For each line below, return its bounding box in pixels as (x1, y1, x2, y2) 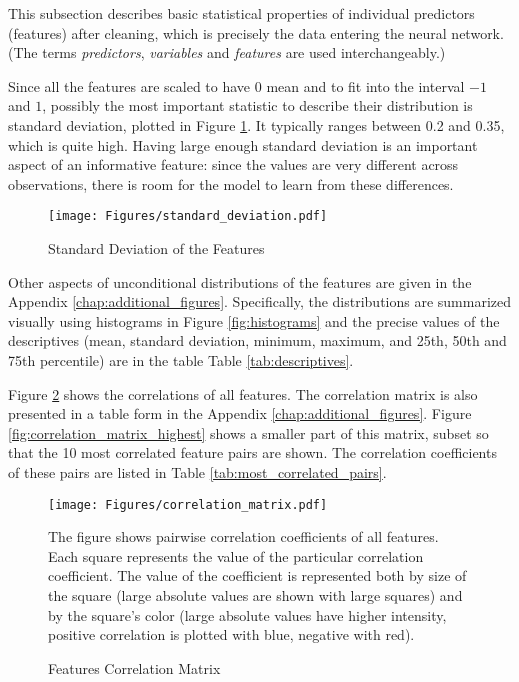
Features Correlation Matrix (48, 657, 221, 678)
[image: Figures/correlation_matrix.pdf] (48, 497, 328, 512)
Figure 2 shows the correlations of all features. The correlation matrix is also (8, 383, 478, 404)
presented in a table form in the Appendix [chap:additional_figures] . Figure (8, 403, 472, 424)
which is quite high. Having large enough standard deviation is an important (8, 134, 478, 155)
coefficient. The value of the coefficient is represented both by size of (48, 565, 467, 586)
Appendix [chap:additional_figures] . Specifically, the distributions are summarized (8, 291, 512, 312)
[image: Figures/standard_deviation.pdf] (48, 209, 328, 224)
